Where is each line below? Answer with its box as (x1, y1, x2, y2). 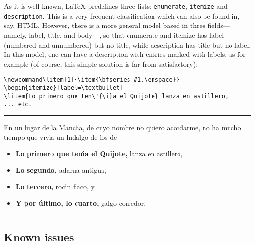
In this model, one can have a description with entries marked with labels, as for (4, 49, 246, 59)
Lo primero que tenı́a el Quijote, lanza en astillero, (15, 148, 183, 159)
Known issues (4, 229, 74, 244)
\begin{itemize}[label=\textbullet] (4, 84, 124, 91)
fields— (207, 20, 230, 30)
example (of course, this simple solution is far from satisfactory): (4, 58, 198, 69)
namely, (4, 29, 27, 40)
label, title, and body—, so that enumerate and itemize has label (29, 29, 224, 40)
